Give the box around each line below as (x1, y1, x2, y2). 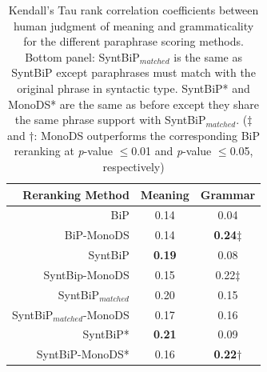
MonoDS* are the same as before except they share (8, 95, 260, 112)
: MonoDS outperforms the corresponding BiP (34, 126, 261, 143)
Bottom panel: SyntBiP (25, 48, 140, 65)
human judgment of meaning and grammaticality (13, 17, 254, 34)
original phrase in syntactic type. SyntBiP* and (17, 79, 250, 96)
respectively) (102, 158, 165, 174)
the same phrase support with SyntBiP (14, 111, 206, 128)
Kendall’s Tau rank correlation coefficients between (8, 2, 259, 18)
